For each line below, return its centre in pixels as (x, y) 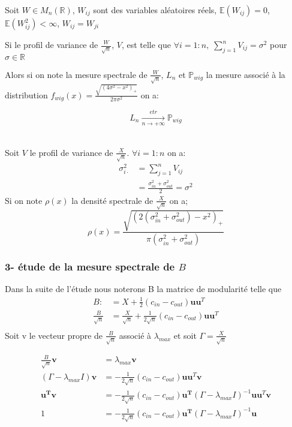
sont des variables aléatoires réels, (155, 10)
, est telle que (146, 44)
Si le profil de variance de (52, 44)
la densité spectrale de (112, 200)
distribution (26, 94)
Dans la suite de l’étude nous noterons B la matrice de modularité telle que (143, 289)
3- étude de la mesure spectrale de (90, 267)
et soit (185, 335)
